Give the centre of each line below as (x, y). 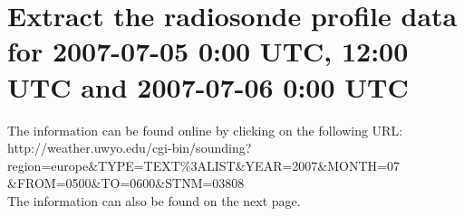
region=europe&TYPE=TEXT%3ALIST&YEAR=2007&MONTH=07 (203, 165)
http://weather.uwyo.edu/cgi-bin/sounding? (130, 148)
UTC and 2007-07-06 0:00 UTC (208, 86)
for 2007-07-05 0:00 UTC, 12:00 (208, 51)
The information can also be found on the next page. (154, 200)
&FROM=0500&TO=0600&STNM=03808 (126, 183)
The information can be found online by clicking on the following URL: (205, 130)
